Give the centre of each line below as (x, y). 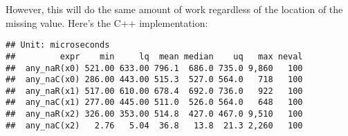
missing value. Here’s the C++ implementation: (107, 22)
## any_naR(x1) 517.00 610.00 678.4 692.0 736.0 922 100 (154, 91)
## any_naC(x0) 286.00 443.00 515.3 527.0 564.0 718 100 (154, 80)
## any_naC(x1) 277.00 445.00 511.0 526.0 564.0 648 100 (154, 103)
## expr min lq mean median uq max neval (154, 56)
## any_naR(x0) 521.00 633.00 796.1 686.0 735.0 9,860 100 (154, 68)
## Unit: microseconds (58, 45)
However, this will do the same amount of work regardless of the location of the (174, 9)
